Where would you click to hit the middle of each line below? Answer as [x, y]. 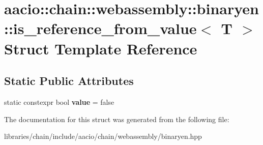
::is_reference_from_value [100, 28]
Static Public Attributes [69, 81]
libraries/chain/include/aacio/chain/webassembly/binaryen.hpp [103, 136]
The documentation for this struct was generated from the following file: [117, 119]
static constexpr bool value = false [59, 101]
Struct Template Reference [101, 48]
